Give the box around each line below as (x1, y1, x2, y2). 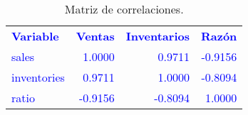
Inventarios (125, 28, 190, 44)
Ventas (76, 28, 115, 44)
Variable (11, 28, 59, 44)
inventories (11, 69, 65, 85)
